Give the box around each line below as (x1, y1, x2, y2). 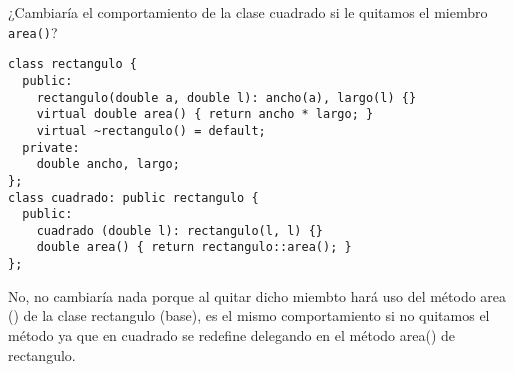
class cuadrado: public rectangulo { (8, 190, 259, 205)
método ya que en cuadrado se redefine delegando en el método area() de (8, 324, 455, 345)
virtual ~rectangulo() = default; (36, 123, 266, 138)
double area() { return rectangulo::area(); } (36, 240, 352, 255)
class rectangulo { (8, 57, 137, 72)
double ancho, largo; (36, 157, 180, 172)
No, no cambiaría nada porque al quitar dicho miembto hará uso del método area (8, 285, 507, 306)
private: (22, 140, 80, 155)
